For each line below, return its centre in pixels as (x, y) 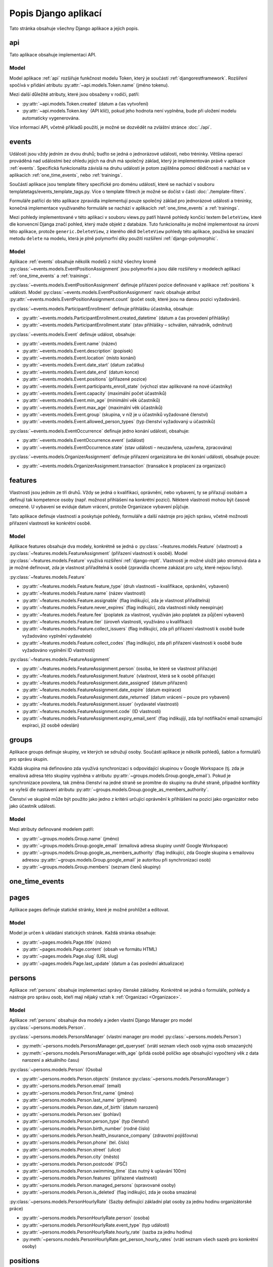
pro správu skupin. (29, 759)
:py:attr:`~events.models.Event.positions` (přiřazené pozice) (84, 379)
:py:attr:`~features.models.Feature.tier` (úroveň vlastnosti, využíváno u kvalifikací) (107, 621)
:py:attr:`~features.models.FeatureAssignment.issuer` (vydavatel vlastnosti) (100, 704)
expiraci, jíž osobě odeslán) (51, 725)
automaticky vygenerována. (51, 118)
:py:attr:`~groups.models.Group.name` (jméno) (71, 838)
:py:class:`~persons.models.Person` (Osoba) (56, 1069)
